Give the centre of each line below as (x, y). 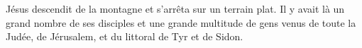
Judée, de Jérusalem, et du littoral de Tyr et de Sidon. (125, 36)
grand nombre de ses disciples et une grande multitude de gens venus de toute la (181, 22)
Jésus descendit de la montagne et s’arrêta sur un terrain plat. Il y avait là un (175, 8)
